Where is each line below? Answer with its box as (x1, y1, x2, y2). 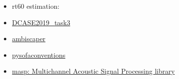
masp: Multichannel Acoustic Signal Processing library (12, 66, 175, 76)
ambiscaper (12, 33, 46, 44)
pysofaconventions (12, 49, 66, 60)
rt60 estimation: (12, 1, 60, 11)
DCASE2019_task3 (12, 17, 71, 27)
